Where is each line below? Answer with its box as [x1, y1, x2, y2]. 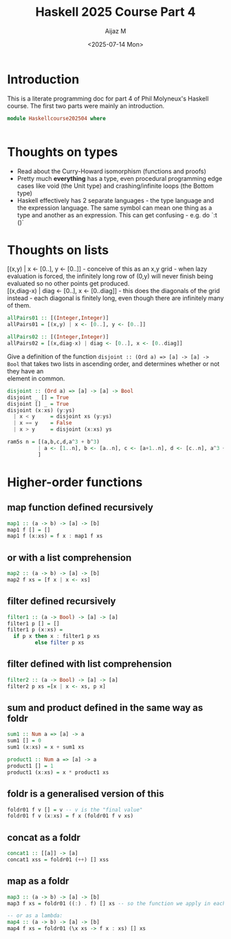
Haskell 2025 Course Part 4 [35, 4, 196, 20]
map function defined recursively [7, 501, 153, 513]
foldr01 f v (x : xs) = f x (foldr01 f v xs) [7, 812, 134, 819]
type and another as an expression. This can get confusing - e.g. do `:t [16, 211, 218, 219]
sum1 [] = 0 [7, 737, 41, 744]
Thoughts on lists [7, 242, 109, 258]
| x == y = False [13, 420, 72, 427]
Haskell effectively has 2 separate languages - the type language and [16, 196, 214, 204]
